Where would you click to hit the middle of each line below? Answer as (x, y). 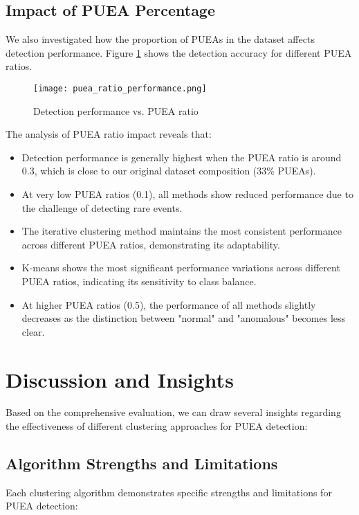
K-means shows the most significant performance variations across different (181, 268)
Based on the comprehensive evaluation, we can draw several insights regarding (173, 412)
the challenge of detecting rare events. (102, 207)
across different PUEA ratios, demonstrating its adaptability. (151, 244)
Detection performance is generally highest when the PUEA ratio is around (182, 157)
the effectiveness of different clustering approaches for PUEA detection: (157, 426)
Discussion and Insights (120, 379)
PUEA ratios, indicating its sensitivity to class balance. (139, 281)
